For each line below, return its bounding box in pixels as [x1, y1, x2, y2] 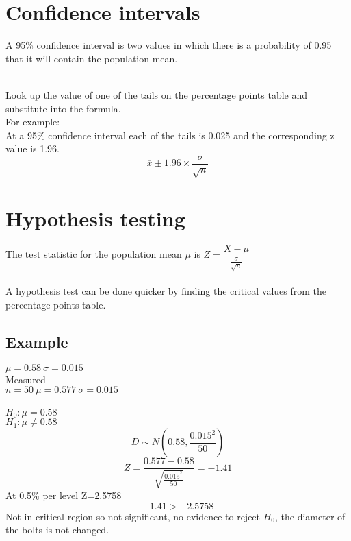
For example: [5, 115, 60, 129]
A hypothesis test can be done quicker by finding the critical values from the [5, 284, 327, 298]
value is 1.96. [5, 141, 60, 156]
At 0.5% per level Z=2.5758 [5, 488, 122, 502]
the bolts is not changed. [5, 522, 109, 537]
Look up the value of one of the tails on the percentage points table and [5, 87, 307, 101]
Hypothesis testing [5, 204, 185, 232]
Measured [5, 372, 46, 386]
